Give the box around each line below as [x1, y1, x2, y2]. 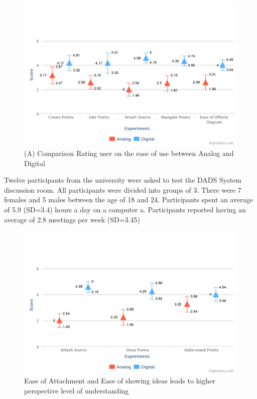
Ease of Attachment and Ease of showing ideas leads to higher [24, 375, 215, 386]
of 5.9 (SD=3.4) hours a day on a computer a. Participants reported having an [4, 204, 246, 214]
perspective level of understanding [24, 385, 129, 395]
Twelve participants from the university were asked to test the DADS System [4, 175, 241, 185]
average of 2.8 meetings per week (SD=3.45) [4, 214, 140, 224]
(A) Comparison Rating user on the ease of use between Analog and [24, 147, 234, 158]
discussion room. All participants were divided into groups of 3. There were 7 [4, 184, 241, 195]
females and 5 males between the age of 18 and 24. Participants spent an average [4, 194, 253, 205]
